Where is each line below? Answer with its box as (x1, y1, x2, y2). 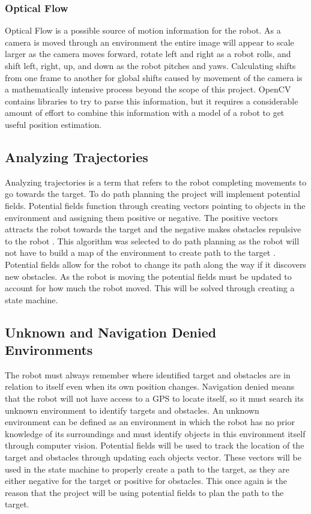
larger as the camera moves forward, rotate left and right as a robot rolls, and (5, 47, 291, 60)
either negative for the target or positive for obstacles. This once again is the (5, 474, 287, 487)
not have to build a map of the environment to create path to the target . (5, 246, 276, 259)
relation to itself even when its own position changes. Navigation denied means (5, 380, 295, 393)
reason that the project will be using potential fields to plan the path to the (5, 486, 284, 498)
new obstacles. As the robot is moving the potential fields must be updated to (5, 270, 292, 282)
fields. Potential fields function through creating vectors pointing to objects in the (5, 199, 306, 211)
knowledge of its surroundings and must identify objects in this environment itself (5, 427, 306, 440)
